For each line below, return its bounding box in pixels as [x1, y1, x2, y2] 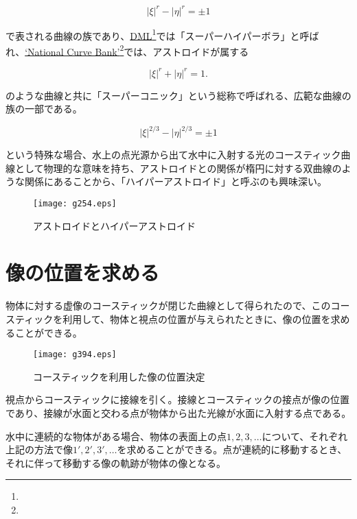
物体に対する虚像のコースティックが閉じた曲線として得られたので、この [5, 298, 331, 313]
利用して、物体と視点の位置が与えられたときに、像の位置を [62, 311, 331, 326]
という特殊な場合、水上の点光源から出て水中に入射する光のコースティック [5, 147, 341, 162]
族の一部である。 [5, 101, 82, 116]
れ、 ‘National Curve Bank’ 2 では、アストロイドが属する [5, 42, 249, 58]
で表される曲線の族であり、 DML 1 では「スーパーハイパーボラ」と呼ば [5, 26, 319, 43]
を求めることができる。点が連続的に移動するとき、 [117, 442, 347, 457]
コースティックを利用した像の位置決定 [33, 369, 205, 383]
